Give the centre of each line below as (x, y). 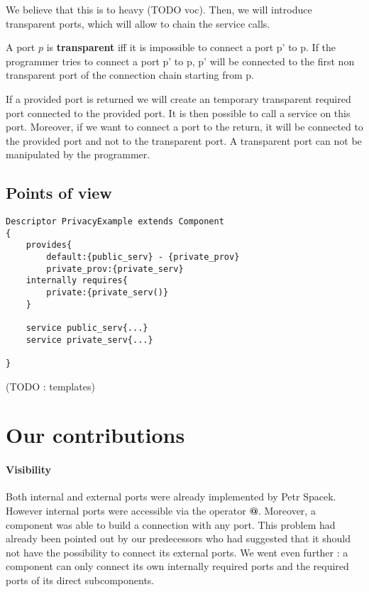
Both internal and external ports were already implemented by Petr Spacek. (171, 497)
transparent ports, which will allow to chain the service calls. (138, 23)
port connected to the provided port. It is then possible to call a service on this (178, 113)
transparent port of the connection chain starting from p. (130, 75)
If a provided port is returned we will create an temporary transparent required (178, 98)
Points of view (59, 193)
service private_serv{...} (89, 340)
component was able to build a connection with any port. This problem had (171, 524)
